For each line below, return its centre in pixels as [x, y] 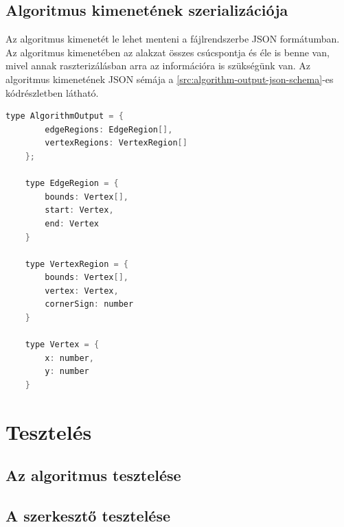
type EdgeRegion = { [72, 184]
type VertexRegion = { [77, 264]
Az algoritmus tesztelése [93, 475]
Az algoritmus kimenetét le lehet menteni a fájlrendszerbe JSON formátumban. [173, 39]
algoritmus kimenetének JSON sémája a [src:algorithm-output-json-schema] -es [170, 79]
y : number [67, 372]
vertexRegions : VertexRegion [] [116, 143]
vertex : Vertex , [82, 291]
